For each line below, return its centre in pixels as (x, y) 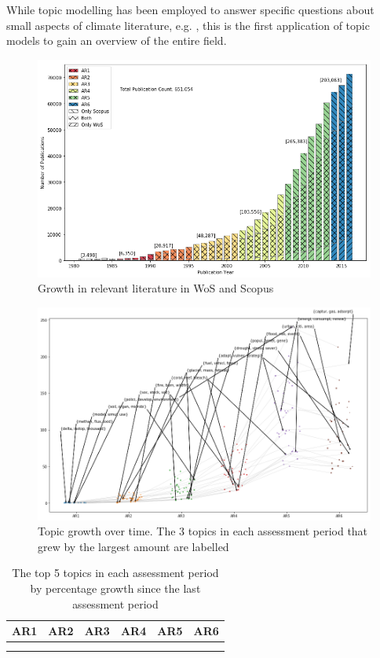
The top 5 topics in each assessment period (115, 573)
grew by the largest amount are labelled (133, 546)
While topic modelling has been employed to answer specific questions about (190, 9)
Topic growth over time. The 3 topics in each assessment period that (203, 531)
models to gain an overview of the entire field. (117, 40)
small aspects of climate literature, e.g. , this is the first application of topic (188, 25)
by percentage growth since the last (115, 588)
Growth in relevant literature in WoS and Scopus (156, 288)
